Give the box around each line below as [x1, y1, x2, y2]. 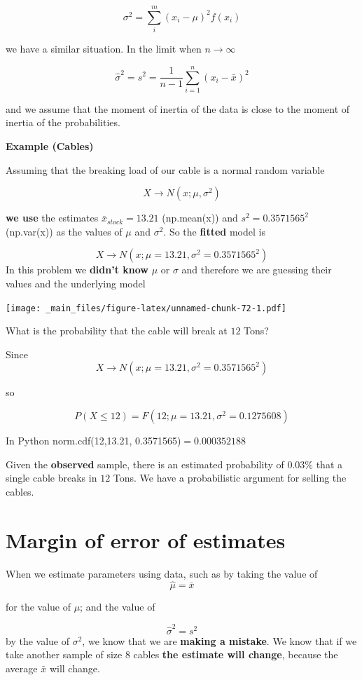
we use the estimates [6, 210, 99, 225]
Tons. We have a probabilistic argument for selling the [113, 470, 347, 485]
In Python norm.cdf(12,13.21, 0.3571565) [6, 433, 181, 448]
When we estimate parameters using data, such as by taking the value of [6, 566, 318, 580]
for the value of [6, 599, 71, 614]
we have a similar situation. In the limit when [6, 41, 202, 56]
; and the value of [80, 599, 155, 614]
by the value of [6, 633, 69, 648]
